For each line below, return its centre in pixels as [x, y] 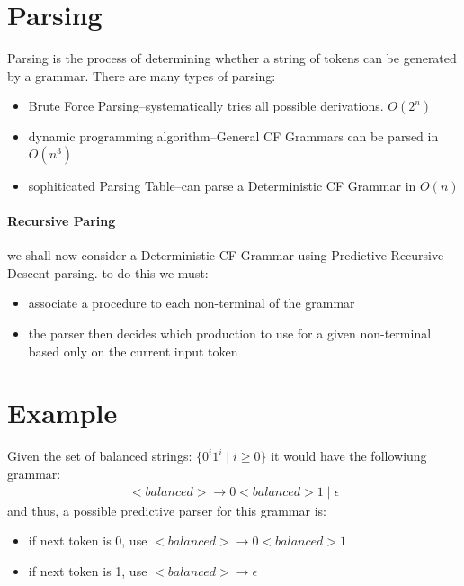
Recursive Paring [62, 221]
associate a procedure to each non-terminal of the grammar [192, 303]
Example [62, 413]
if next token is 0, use [88, 541]
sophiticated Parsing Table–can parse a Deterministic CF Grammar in [222, 185]
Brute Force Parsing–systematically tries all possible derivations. [206, 106]
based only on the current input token [133, 351]
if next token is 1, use [88, 570]
